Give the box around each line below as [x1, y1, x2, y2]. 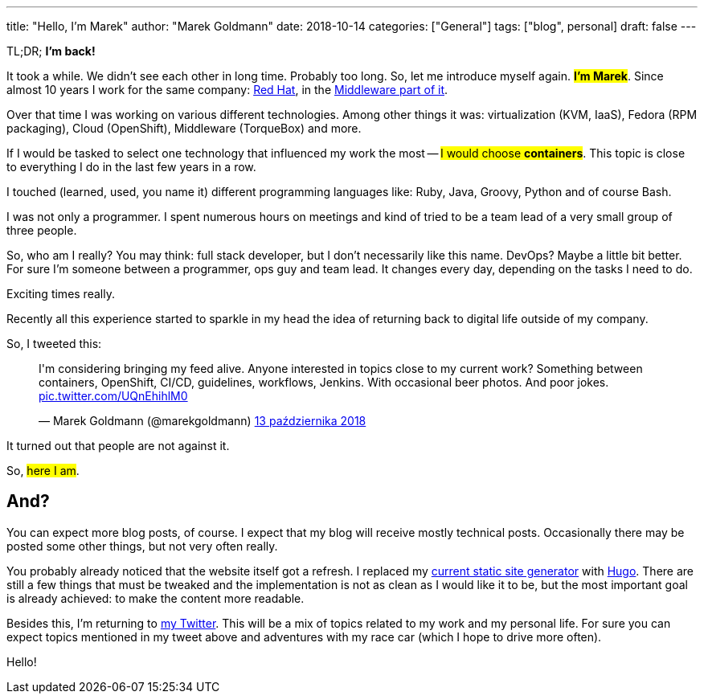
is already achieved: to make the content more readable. [6, 591, 305, 605]
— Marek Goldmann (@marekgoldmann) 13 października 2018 [39, 414, 366, 428]
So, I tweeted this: [6, 337, 102, 350]
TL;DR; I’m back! [6, 44, 96, 58]
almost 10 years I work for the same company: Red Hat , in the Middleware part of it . [6, 83, 448, 96]
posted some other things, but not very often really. [6, 538, 278, 553]
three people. [6, 223, 77, 237]
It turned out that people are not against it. [6, 439, 230, 452]
